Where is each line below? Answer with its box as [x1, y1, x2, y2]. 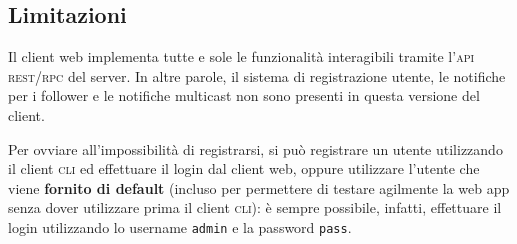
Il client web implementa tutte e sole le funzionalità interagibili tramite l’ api [8, 46, 475, 67]
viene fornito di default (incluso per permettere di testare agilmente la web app [8, 177, 510, 198]
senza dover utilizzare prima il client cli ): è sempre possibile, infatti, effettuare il [8, 197, 502, 218]
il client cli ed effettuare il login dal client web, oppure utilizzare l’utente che [8, 158, 480, 179]
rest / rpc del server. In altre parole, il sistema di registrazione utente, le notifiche [8, 65, 506, 86]
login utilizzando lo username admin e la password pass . [8, 216, 352, 237]
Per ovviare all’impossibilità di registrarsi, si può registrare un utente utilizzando [8, 138, 503, 159]
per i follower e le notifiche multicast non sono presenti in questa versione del [8, 85, 480, 106]
